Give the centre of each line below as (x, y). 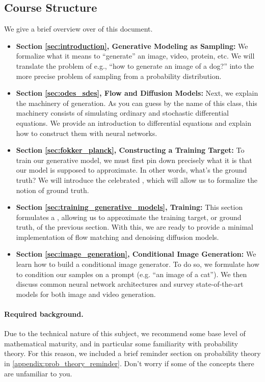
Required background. (44, 314)
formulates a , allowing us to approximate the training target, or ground (129, 217)
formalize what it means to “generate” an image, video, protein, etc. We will (135, 56)
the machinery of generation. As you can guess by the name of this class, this (137, 103)
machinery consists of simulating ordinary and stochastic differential (122, 113)
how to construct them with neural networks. (87, 133)
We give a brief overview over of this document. (78, 29)
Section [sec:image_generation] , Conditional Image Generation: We (136, 254)
